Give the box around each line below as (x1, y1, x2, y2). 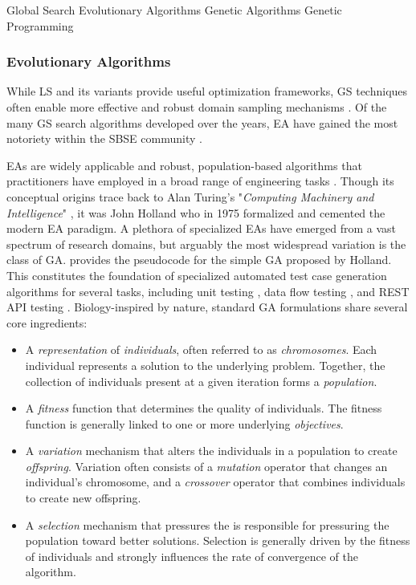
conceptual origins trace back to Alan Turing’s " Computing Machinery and (6, 188, 374, 205)
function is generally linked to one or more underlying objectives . (25, 415, 344, 432)
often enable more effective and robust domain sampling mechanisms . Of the (6, 99, 387, 115)
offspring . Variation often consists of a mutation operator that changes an (25, 457, 388, 474)
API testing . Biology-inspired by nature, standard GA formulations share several (6, 299, 408, 315)
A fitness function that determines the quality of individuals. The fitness (25, 400, 382, 416)
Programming (6, 17, 74, 34)
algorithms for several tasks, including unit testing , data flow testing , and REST (6, 282, 410, 299)
